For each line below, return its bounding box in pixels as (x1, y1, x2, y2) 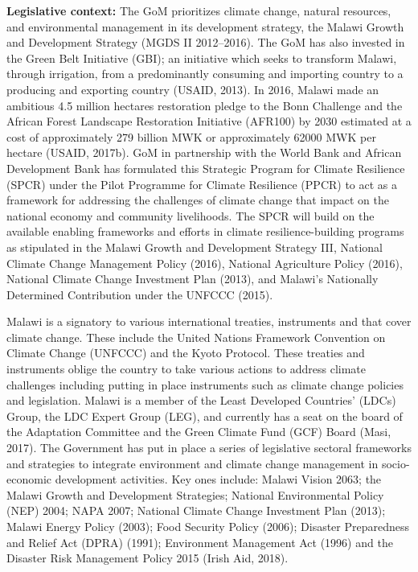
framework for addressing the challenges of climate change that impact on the (6, 191, 389, 208)
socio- (381, 455, 410, 471)
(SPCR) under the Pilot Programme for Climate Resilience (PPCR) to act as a (6, 175, 398, 192)
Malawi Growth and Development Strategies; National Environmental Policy (6, 486, 384, 503)
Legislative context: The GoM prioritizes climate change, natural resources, (6, 2, 391, 19)
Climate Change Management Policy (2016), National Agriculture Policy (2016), (6, 254, 403, 271)
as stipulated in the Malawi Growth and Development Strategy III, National (6, 238, 383, 255)
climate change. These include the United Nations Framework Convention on (6, 328, 386, 345)
